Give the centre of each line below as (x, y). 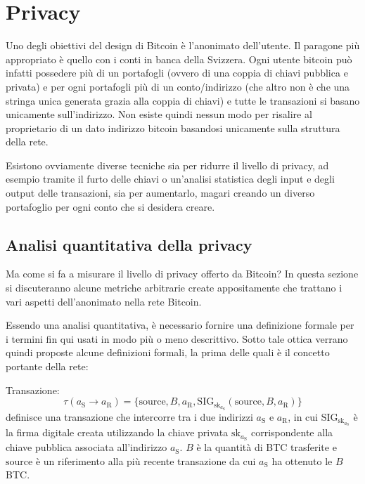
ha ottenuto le (302, 460)
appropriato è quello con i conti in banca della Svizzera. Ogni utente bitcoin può (179, 59)
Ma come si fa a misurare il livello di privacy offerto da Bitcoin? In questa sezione (182, 274)
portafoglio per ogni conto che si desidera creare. (110, 206)
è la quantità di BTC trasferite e (267, 447)
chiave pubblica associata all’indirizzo (87, 447)
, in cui (303, 416)
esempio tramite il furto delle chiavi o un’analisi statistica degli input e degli (170, 179)
